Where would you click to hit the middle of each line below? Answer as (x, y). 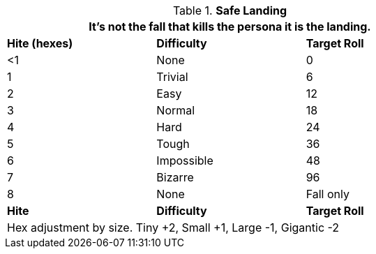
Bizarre (175, 177)
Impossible (185, 160)
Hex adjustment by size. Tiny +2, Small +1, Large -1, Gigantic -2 (173, 227)
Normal (176, 110)
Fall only (328, 194)
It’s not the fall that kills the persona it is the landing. (230, 27)
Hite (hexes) (40, 43)
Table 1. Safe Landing (230, 10)
